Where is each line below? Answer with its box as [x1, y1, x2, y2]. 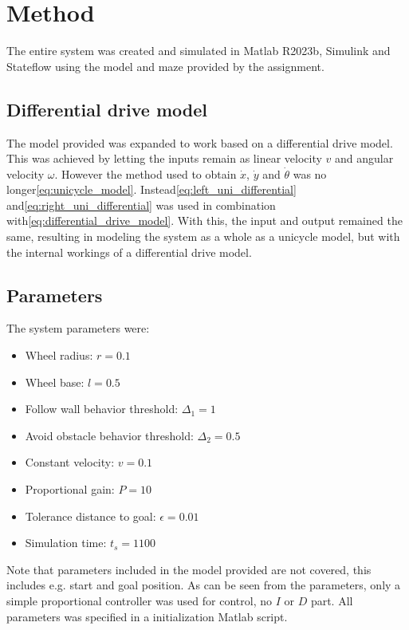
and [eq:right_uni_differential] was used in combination [6, 196, 276, 213]
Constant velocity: [25, 454, 115, 471]
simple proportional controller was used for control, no [6, 593, 272, 608]
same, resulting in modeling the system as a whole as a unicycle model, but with [6, 228, 400, 245]
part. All [310, 593, 353, 608]
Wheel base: [25, 373, 85, 390]
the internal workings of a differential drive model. [6, 243, 252, 260]
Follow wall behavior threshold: [25, 400, 179, 417]
